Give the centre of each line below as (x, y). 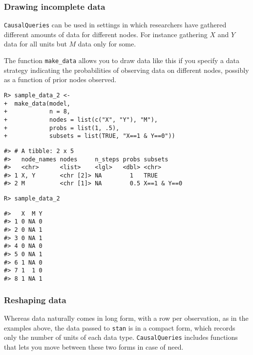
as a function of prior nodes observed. (60, 79)
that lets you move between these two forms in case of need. (94, 346)
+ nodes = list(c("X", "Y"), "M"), (81, 120)
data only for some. (107, 44)
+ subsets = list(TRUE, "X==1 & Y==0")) (90, 136)
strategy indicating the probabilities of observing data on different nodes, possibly (126, 70)
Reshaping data (35, 300)
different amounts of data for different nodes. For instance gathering (106, 34)
